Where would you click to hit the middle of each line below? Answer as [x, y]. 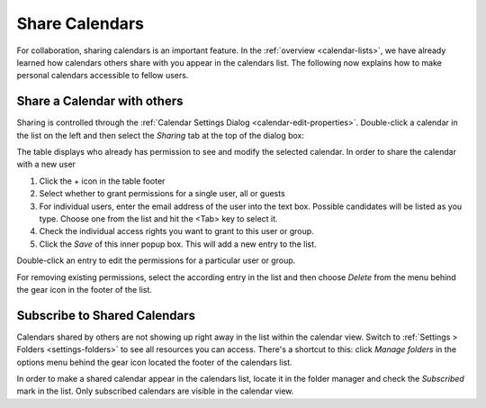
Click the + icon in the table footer [102, 181]
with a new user [46, 164]
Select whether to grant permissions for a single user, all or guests [162, 194]
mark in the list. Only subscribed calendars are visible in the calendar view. [155, 391]
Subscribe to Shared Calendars [106, 315]
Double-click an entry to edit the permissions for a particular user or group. [156, 260]
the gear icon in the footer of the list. [85, 289]
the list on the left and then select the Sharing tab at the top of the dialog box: [161, 135]
